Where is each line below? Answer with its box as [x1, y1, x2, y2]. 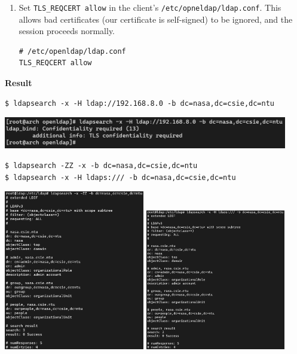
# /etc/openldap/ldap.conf [19, 47, 126, 56]
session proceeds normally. [19, 25, 115, 37]
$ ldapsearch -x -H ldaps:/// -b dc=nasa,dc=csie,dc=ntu [5, 173, 236, 182]
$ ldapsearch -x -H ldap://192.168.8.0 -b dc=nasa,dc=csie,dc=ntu [5, 99, 275, 108]
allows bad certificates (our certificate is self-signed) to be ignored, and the [19, 13, 293, 25]
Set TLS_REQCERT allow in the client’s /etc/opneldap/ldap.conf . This [19, 1, 281, 13]
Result [5, 77, 32, 89]
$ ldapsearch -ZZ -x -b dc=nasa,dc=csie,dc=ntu [5, 161, 198, 170]
